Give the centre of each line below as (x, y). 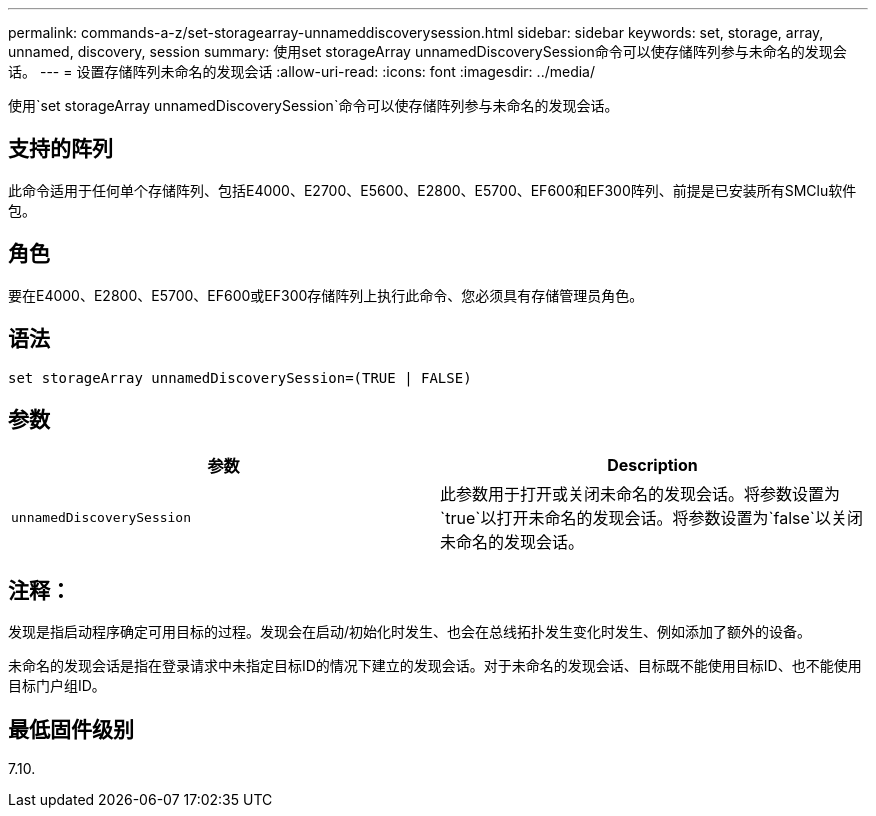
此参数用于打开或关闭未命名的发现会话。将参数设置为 (640, 494)
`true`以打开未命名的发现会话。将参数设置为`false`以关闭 (652, 518)
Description (652, 465)
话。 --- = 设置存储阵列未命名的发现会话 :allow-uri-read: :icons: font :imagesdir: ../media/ (302, 71)
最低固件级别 (71, 729)
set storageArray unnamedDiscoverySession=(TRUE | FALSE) (240, 377)
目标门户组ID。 (57, 686)
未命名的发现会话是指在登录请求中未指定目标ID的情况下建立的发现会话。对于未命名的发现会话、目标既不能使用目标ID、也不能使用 (435, 666)
